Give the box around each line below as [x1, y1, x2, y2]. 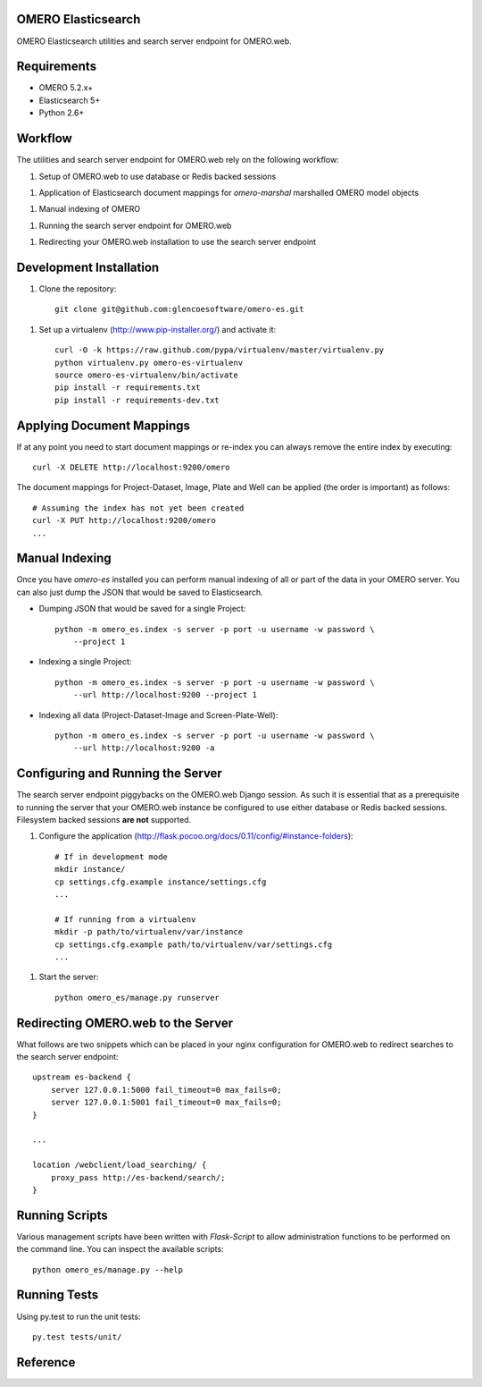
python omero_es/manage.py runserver [54, 993, 220, 1002]
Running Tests [16, 1288, 98, 1303]
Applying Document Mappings [16, 418, 191, 433]
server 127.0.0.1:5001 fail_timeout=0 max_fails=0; [50, 1097, 282, 1108]
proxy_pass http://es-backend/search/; [50, 1172, 226, 1182]
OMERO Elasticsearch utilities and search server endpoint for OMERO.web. [16, 36, 292, 47]
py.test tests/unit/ [32, 1332, 122, 1341]
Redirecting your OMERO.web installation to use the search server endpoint [38, 237, 317, 248]
